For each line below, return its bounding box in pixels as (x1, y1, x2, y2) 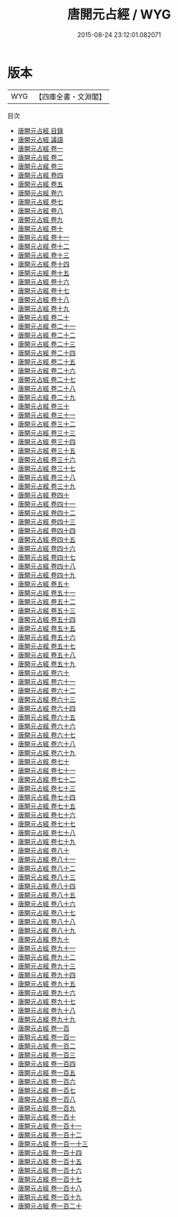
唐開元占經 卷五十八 (17, 650, 76, 659)
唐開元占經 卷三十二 (17, 419, 76, 428)
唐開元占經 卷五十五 (17, 623, 76, 633)
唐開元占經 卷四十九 (17, 570, 76, 579)
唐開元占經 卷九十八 (17, 1006, 76, 1014)
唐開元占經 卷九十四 (17, 970, 76, 979)
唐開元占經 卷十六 (17, 277, 69, 286)
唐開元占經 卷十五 (17, 268, 69, 277)
